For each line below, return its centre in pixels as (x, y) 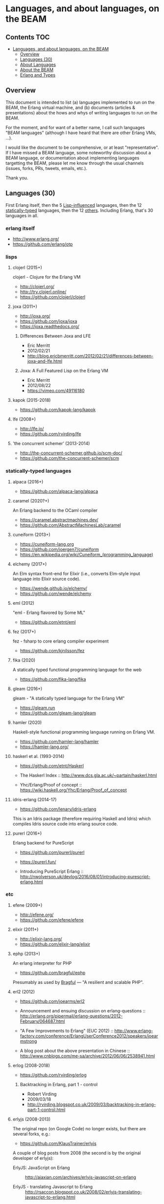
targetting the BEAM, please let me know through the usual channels (75, 163)
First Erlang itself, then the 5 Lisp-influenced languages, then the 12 (74, 205)
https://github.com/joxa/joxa (48, 321)
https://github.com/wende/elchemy (56, 593)
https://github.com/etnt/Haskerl (52, 766)
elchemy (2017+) (30, 564)
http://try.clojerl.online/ (43, 292)
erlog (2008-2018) (31, 1065)
